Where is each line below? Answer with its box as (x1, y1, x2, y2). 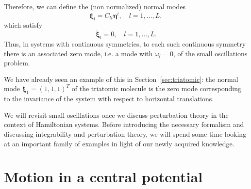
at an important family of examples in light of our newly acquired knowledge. (4, 138, 234, 148)
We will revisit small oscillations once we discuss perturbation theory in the (4, 110, 229, 120)
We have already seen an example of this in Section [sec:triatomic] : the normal (4, 74, 238, 84)
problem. (4, 58, 30, 68)
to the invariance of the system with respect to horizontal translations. (4, 94, 214, 104)
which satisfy (4, 20, 43, 30)
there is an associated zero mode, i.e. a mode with (4, 48, 153, 58)
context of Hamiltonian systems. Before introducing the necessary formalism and (4, 119, 244, 129)
